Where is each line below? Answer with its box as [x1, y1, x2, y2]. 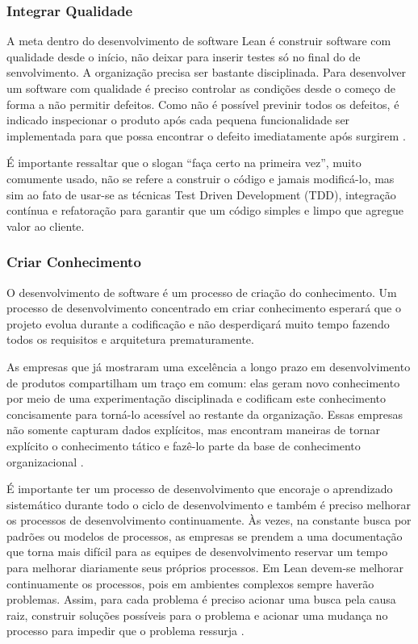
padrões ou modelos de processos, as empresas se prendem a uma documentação [6, 527, 403, 544]
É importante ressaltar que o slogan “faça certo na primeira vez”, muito [6, 154, 362, 171]
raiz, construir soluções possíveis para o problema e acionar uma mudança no [6, 606, 388, 623]
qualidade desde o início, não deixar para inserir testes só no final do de [6, 48, 361, 65]
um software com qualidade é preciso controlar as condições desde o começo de [6, 80, 395, 96]
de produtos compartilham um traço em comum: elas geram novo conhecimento [6, 374, 400, 391]
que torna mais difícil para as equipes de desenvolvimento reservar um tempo [6, 543, 388, 560]
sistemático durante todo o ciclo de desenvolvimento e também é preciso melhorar [6, 496, 411, 512]
